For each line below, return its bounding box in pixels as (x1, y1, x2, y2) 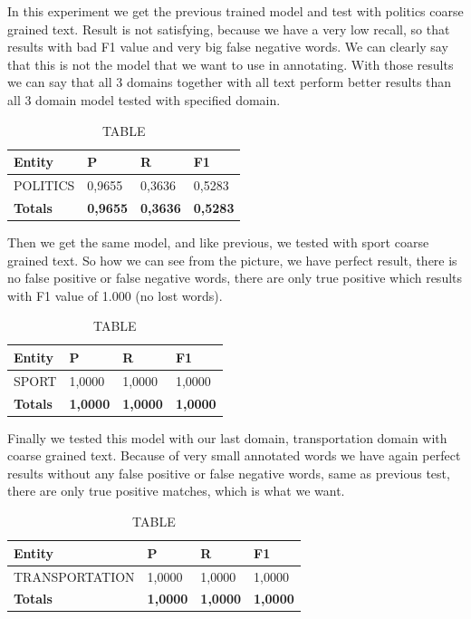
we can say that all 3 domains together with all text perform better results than (7, 73, 452, 92)
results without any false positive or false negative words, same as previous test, (7, 463, 450, 482)
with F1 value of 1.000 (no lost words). (7, 285, 223, 305)
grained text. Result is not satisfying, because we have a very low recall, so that (7, 19, 450, 38)
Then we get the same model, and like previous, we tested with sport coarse (7, 232, 429, 251)
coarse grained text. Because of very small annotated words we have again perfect (7, 446, 461, 465)
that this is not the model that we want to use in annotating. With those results (7, 54, 454, 73)
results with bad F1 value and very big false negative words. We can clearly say (7, 37, 448, 56)
